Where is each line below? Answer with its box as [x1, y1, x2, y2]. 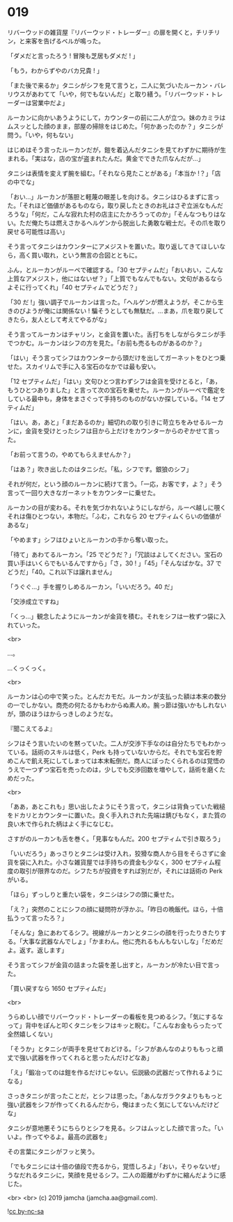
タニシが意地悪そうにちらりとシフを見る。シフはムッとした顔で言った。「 [7, 1124, 218, 1132]
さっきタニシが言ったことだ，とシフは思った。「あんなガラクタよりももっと [7, 1091, 223, 1100]
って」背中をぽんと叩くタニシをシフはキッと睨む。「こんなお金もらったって [7, 1021, 223, 1029]
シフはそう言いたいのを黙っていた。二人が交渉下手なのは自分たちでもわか [7, 739, 220, 747]
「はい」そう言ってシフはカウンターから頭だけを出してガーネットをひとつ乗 [7, 353, 226, 362]
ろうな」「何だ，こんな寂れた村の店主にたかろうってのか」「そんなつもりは [7, 210, 220, 218]
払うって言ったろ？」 [7, 914, 68, 922]
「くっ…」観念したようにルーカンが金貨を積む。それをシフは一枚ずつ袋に [7, 612, 220, 620]
